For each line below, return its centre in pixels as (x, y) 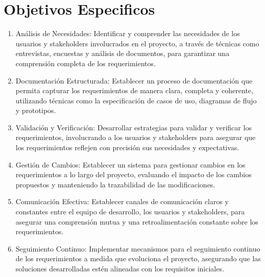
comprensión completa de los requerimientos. (86, 63)
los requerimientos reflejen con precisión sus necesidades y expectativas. (127, 147)
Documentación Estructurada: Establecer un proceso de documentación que (134, 80)
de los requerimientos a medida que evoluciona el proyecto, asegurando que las (138, 258)
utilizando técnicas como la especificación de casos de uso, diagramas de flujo (136, 100)
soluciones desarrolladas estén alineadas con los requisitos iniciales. (120, 268)
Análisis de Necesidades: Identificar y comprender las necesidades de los (128, 33)
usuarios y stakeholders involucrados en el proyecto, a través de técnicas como (137, 43)
